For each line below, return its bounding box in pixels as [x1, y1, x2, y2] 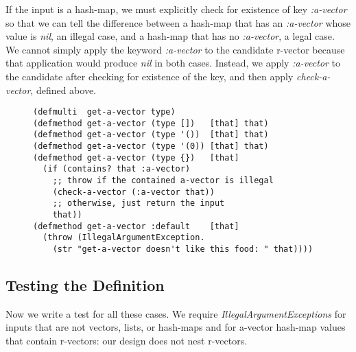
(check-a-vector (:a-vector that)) [52, 187, 215, 197]
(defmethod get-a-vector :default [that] [33, 221, 239, 231]
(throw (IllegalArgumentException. [43, 233, 205, 243]
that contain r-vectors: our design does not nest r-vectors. [5, 333, 248, 348]
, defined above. [30, 82, 97, 97]
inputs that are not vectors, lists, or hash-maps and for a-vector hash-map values [5, 320, 346, 334]
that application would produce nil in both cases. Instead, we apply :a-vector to [5, 56, 341, 70]
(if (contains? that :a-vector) [43, 164, 191, 174]
